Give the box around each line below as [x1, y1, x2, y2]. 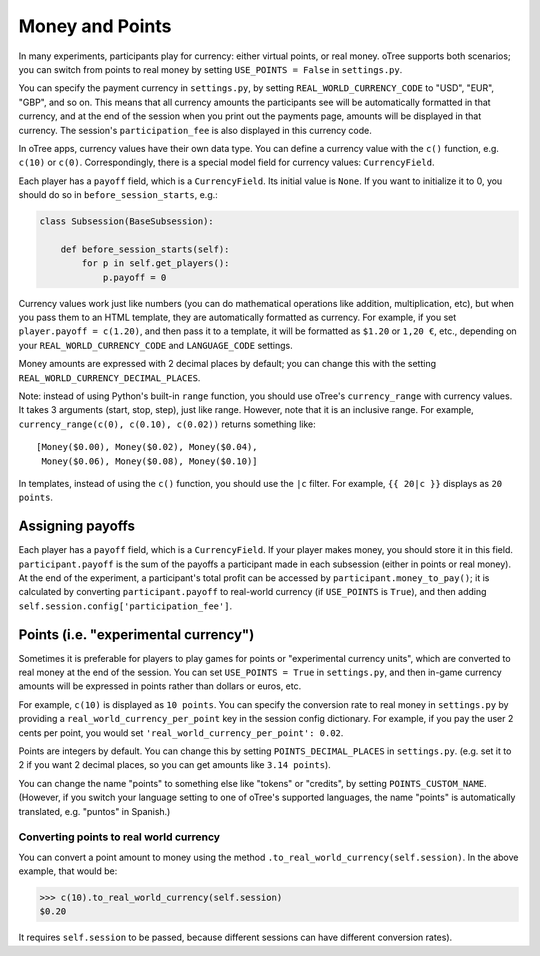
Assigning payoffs [18, 518, 135, 535]
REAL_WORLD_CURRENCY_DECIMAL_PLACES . [18, 371, 201, 384]
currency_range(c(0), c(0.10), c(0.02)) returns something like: [18, 418, 316, 430]
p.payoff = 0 [102, 271, 167, 283]
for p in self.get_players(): [81, 258, 230, 269]
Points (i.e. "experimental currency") [18, 626, 255, 643]
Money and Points [18, 15, 172, 37]
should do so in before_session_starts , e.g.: [18, 189, 219, 201]
